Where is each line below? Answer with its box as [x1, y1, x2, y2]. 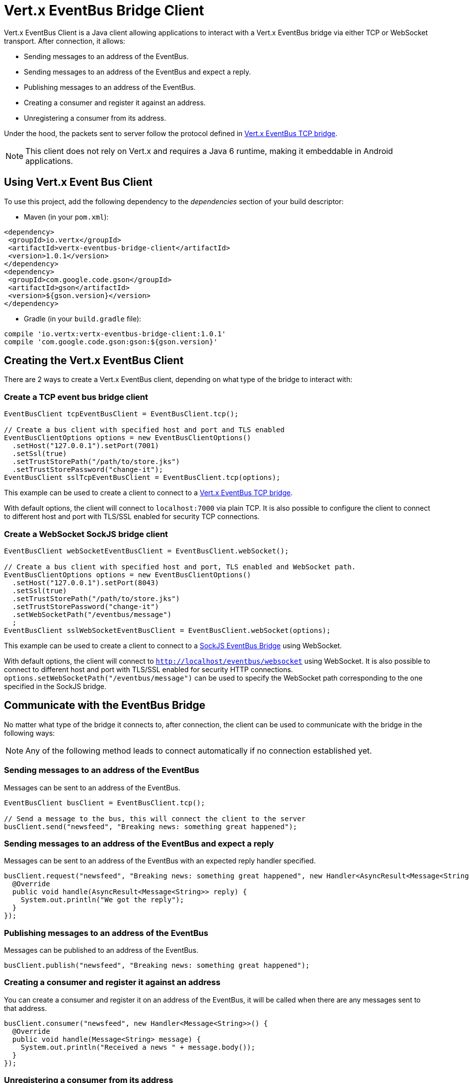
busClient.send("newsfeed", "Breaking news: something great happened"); [4, 822, 298, 831]
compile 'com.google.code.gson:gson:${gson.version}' [4, 337, 218, 346]
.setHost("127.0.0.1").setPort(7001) [12, 442, 159, 450]
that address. [4, 1004, 47, 1012]
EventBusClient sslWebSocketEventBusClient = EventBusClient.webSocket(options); [4, 626, 331, 634]
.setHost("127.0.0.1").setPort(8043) [12, 578, 159, 587]
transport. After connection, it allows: [4, 36, 125, 45]
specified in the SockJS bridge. [4, 682, 107, 691]
